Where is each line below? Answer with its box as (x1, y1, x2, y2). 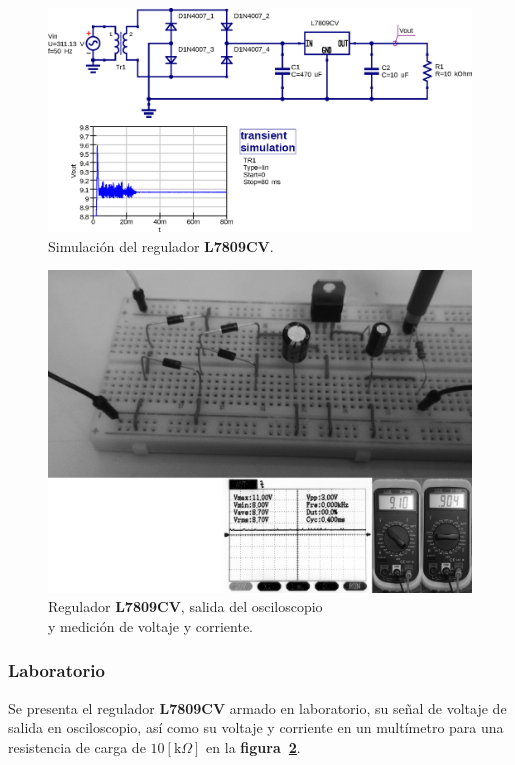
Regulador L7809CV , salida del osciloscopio (48, 596, 323, 617)
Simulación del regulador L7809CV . (48, 235, 274, 256)
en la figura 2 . (206, 736, 301, 757)
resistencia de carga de (8, 736, 146, 757)
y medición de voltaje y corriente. (48, 615, 254, 636)
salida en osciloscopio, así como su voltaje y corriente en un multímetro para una (8, 717, 504, 738)
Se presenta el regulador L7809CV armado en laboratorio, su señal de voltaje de (8, 697, 507, 718)
